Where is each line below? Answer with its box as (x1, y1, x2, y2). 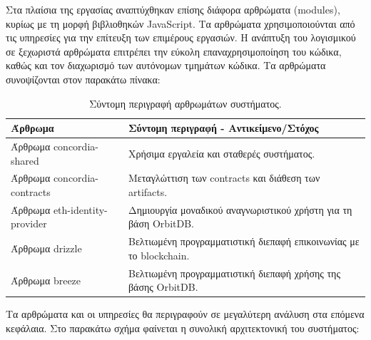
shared (11, 153, 39, 168)
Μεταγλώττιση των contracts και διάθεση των (128, 170, 320, 185)
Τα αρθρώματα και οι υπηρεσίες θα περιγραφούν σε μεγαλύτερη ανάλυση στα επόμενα (6, 306, 365, 321)
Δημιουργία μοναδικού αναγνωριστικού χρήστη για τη (128, 202, 352, 217)
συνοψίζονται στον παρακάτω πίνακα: (6, 71, 161, 86)
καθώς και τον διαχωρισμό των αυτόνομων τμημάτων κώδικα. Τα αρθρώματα (6, 58, 326, 73)
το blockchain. (128, 247, 190, 262)
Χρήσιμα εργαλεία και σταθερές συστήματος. (128, 145, 315, 160)
